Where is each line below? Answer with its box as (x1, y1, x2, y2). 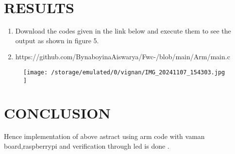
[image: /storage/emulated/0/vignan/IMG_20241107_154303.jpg (23, 68, 225, 76)
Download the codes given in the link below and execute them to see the (15, 26, 231, 36)
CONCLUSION (4, 103, 111, 123)
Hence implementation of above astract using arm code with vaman (4, 131, 205, 141)
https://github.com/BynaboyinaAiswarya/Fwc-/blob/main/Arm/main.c (15, 51, 230, 62)
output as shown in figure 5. (15, 35, 99, 45)
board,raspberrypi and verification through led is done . (4, 140, 169, 151)
